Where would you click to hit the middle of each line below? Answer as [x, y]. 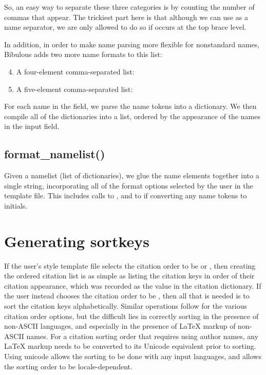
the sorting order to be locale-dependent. [68, 366]
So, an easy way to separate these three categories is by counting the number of [129, 7]
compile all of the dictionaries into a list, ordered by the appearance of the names [132, 116]
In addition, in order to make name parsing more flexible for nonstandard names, [132, 44]
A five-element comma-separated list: [74, 89]
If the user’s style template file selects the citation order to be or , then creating [130, 265]
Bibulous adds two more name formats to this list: [83, 54]
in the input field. [32, 126]
